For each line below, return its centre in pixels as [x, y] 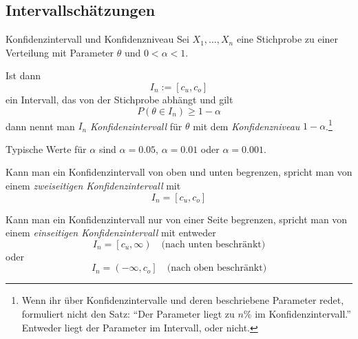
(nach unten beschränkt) [213, 244]
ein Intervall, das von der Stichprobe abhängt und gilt [119, 99]
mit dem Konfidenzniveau [246, 126]
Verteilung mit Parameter [60, 52]
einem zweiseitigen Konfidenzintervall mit [93, 186]
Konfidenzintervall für [136, 126]
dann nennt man [40, 126]
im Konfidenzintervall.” [303, 313]
